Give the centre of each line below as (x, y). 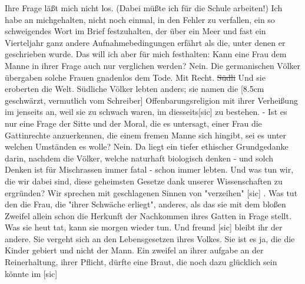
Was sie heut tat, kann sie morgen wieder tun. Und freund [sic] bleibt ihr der (144, 227)
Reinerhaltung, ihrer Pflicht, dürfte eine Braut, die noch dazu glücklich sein (141, 262)
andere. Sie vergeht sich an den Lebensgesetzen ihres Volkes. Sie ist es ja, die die (150, 238)
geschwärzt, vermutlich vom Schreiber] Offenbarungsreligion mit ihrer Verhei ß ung (151, 100)
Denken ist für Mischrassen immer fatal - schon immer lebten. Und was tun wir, (149, 169)
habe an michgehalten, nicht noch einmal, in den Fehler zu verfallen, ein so (140, 19)
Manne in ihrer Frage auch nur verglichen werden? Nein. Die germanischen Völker (153, 65)
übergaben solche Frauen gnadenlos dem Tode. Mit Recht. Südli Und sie (135, 77)
